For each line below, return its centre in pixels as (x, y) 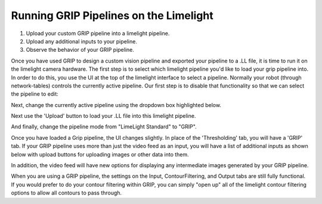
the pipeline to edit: (35, 94)
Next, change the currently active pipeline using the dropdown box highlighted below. (116, 105)
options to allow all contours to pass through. (66, 193)
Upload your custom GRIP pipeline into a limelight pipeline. (98, 33)
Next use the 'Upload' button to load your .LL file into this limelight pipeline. (103, 116)
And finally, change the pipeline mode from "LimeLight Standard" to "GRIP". (104, 127)
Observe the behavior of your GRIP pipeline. (80, 50)
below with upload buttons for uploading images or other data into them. (100, 154)
